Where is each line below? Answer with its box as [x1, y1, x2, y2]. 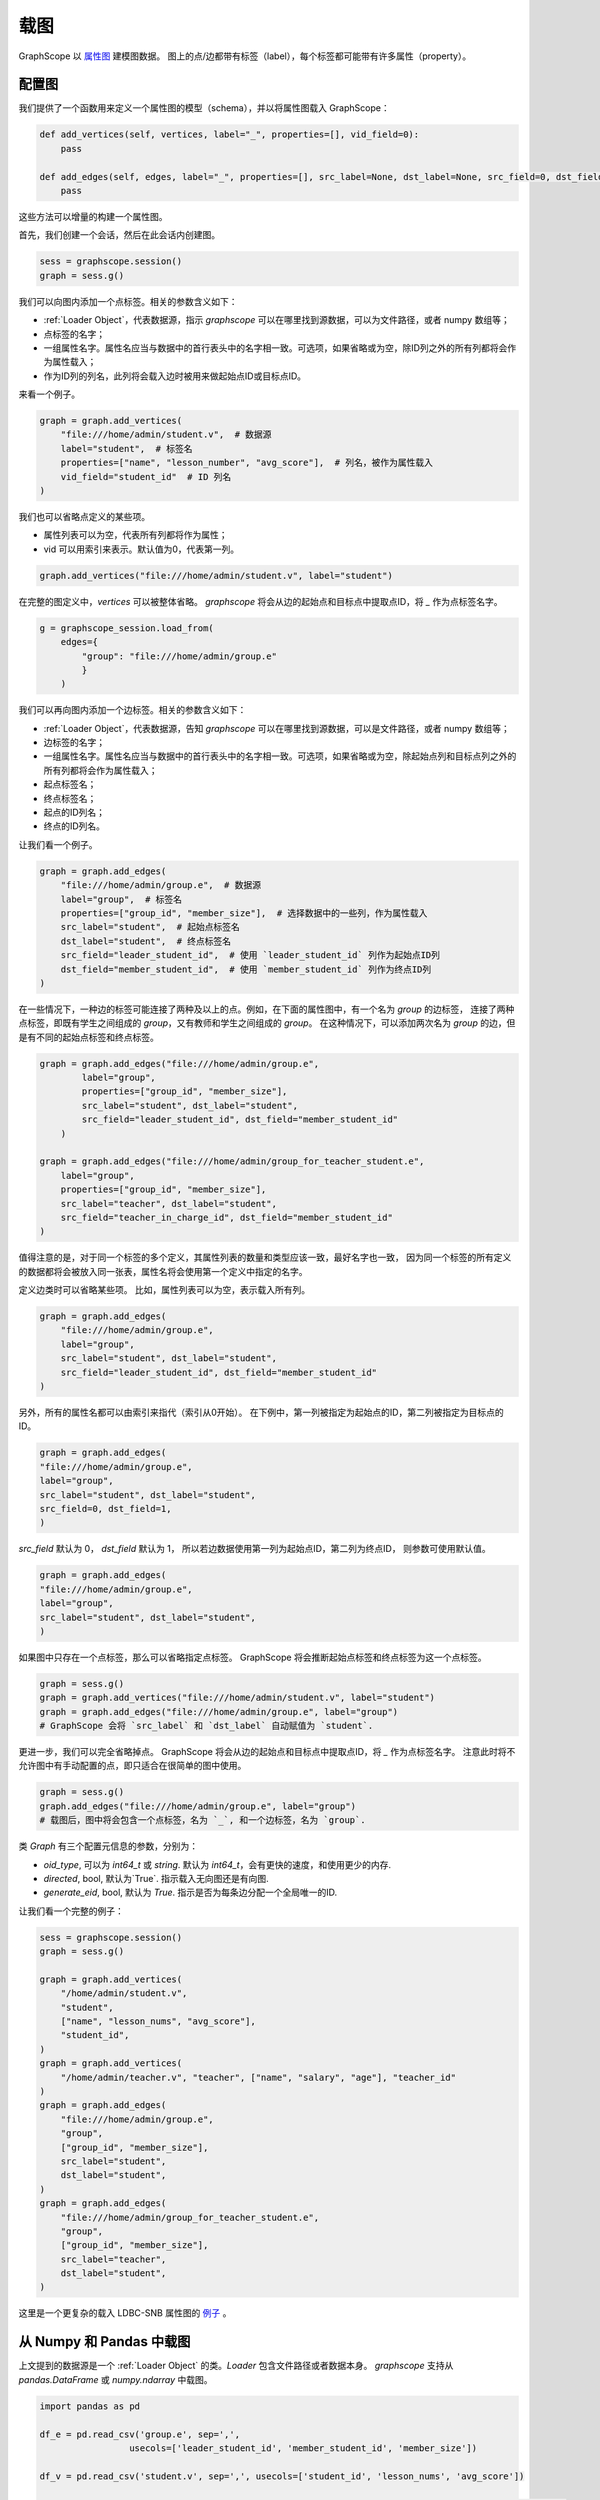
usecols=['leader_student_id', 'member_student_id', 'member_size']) [128, 2442, 478, 2454]
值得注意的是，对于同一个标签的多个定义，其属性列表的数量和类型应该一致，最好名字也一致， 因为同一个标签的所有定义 [18, 1251, 512, 1264]
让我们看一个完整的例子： [18, 1905, 124, 1917]
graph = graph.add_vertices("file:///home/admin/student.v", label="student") [39, 1692, 435, 1704]
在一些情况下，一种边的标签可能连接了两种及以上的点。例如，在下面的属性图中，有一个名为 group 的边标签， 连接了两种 [18, 1003, 515, 1015]
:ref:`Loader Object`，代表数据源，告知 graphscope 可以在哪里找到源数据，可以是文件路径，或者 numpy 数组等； [43, 722, 510, 734]
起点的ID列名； [43, 806, 105, 819]
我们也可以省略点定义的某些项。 [18, 511, 150, 522]
